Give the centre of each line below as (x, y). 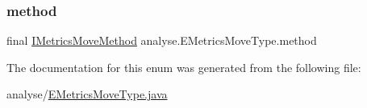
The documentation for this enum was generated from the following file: (184, 67)
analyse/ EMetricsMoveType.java (87, 94)
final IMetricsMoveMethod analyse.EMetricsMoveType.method (162, 40)
